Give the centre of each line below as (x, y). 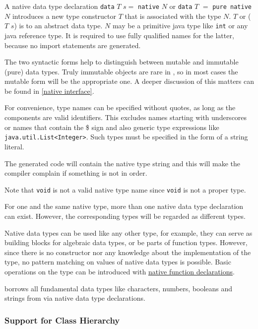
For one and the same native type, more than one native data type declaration (124, 206)
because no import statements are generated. (73, 45)
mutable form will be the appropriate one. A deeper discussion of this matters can (129, 81)
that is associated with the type (173, 16)
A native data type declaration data (60, 6)
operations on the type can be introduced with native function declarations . (120, 271)
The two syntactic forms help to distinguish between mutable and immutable (122, 62)
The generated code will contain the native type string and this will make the (123, 163)
